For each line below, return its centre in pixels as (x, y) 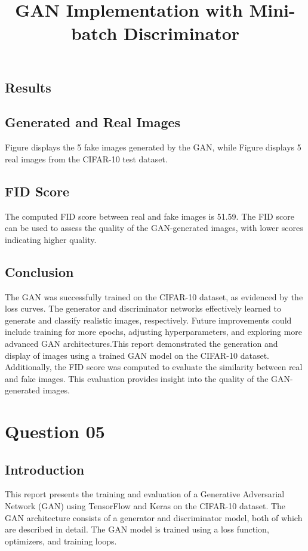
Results (28, 87)
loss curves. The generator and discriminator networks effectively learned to (143, 308)
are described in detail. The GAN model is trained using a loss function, (137, 529)
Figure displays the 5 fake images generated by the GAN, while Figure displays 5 (153, 147)
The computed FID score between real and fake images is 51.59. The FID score (150, 216)
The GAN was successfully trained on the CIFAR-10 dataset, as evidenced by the (154, 296)
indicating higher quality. (51, 239)
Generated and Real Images (93, 122)
